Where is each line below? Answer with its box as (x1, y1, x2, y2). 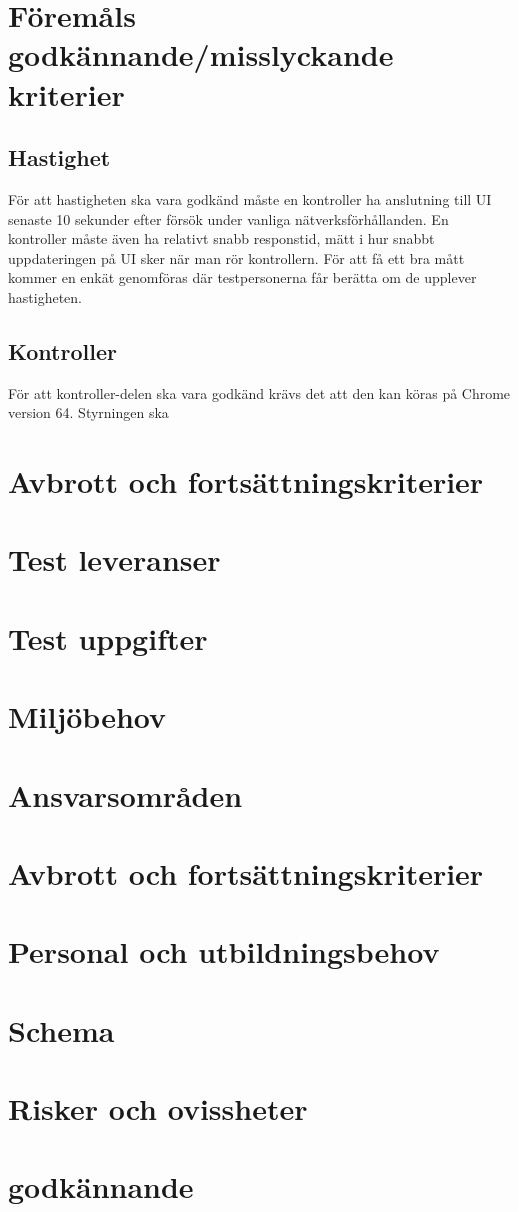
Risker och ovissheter (8, 1088, 308, 1129)
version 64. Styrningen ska (8, 402, 169, 423)
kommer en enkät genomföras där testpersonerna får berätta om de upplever (8, 267, 477, 288)
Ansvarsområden (8, 774, 243, 815)
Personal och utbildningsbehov (8, 931, 440, 972)
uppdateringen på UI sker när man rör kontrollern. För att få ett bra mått (8, 247, 465, 268)
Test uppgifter (8, 617, 208, 658)
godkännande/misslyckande (8, 34, 394, 75)
